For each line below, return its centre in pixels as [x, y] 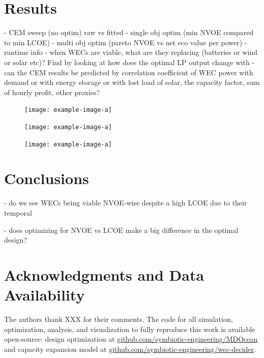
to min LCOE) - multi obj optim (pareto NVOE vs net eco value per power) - [126, 42]
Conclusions [47, 178]
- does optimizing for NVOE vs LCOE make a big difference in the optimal [121, 230]
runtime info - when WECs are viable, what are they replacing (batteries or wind [131, 52]
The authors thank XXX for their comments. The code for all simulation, [119, 319]
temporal [18, 212]
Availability [45, 295]
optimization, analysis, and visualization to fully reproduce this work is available [130, 329]
